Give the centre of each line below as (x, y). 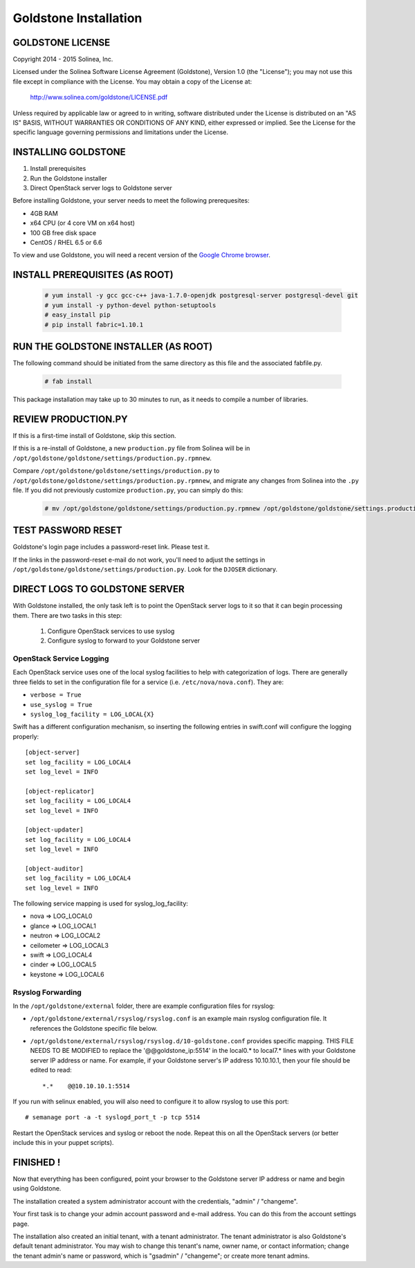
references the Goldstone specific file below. (94, 1028)
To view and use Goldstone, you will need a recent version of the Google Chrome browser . (142, 255)
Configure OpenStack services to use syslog (111, 631)
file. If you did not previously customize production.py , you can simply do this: (128, 490)
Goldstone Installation (77, 18)
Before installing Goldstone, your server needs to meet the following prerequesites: (131, 201)
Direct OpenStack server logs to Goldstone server (101, 188)
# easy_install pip (77, 315)
